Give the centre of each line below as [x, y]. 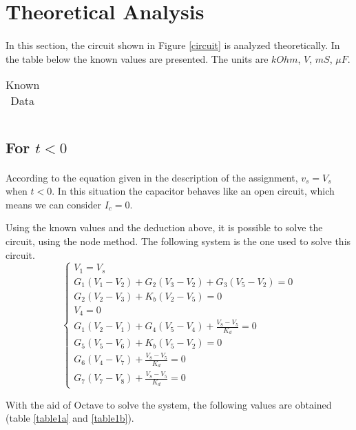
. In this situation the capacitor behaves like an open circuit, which [193, 191]
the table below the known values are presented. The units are [137, 58]
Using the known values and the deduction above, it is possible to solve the [164, 227]
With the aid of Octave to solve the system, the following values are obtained [169, 404]
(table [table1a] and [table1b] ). [70, 418]
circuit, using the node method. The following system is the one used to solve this [178, 241]
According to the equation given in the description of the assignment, [152, 177]
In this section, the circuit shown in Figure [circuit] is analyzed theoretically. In [173, 45]
